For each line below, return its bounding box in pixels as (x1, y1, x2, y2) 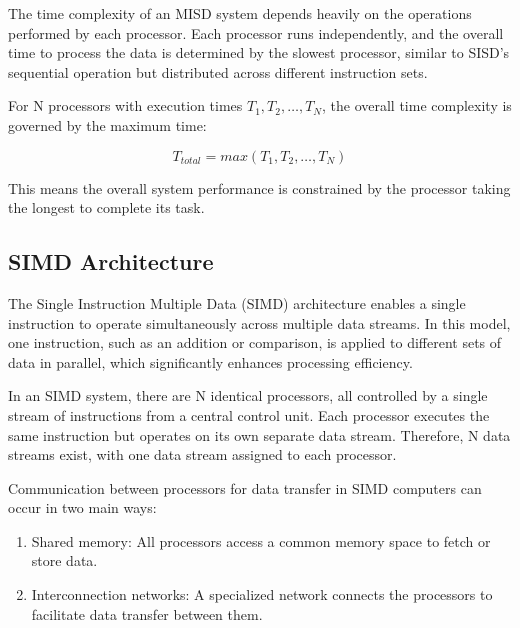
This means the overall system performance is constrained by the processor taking (8, 177, 511, 198)
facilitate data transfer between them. (31, 603, 263, 624)
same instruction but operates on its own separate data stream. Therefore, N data (8, 424, 511, 445)
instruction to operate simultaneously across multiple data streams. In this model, (8, 312, 511, 333)
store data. (31, 550, 98, 571)
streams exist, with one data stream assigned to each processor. (8, 444, 397, 465)
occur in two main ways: (8, 497, 157, 518)
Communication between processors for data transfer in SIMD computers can (8, 477, 482, 498)
